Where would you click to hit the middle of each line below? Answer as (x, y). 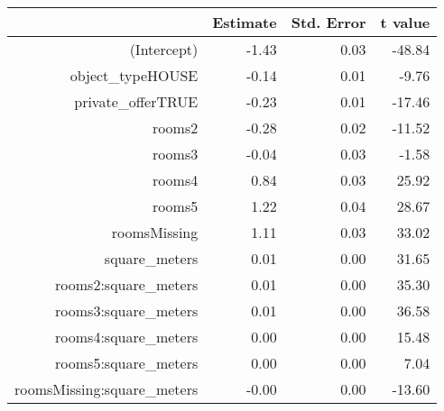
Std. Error (328, 22)
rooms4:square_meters (127, 337)
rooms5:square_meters (127, 363)
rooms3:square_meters (127, 311)
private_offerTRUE (136, 101)
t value (405, 22)
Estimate (245, 22)
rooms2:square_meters (127, 284)
